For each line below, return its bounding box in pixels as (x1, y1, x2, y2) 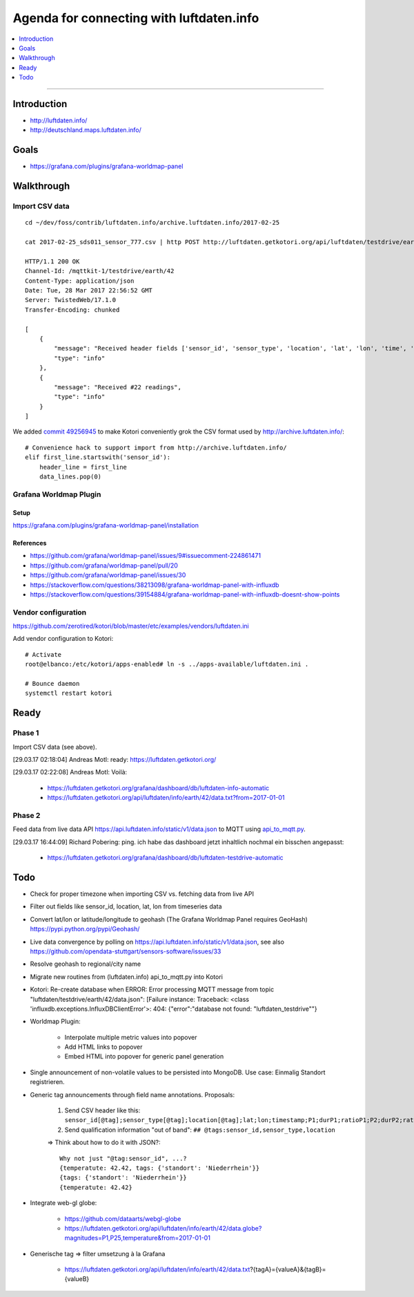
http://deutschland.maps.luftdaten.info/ (30, 126, 141, 134)
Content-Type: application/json (25, 277, 135, 285)
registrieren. (30, 1078, 65, 1086)
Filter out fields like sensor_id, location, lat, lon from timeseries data (30, 902, 222, 911)
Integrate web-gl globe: (30, 1199, 97, 1207)
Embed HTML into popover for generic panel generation (64, 1052, 224, 1061)
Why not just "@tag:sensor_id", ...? (59, 1155, 188, 1162)
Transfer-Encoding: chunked (25, 306, 120, 314)
